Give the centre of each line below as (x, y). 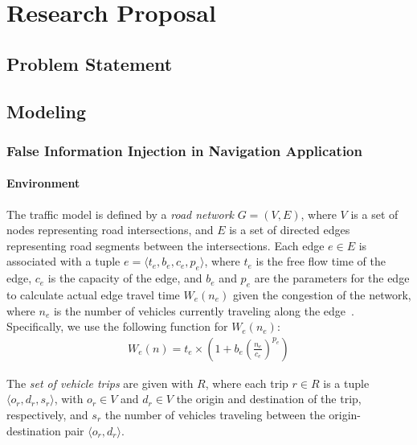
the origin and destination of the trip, (269, 399)
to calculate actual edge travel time (93, 294)
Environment (43, 183)
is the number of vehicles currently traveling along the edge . (204, 310)
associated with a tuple (63, 261)
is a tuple (346, 383)
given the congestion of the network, (322, 294)
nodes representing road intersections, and (110, 230)
